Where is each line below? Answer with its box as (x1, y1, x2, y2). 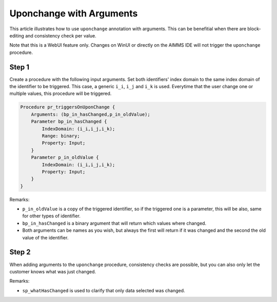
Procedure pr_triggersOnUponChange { (20, 104, 115, 110)
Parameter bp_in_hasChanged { (31, 118, 107, 125)
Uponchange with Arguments (9, 8, 138, 19)
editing (9, 32, 24, 38)
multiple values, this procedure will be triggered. (9, 90, 112, 97)
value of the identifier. (22, 234, 69, 240)
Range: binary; (42, 133, 81, 138)
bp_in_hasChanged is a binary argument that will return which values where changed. (22, 220, 207, 226)
